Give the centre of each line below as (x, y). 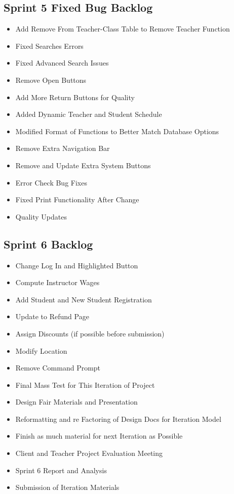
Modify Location (41, 350)
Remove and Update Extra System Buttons (83, 165)
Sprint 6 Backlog (48, 244)
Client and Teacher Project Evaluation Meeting (89, 453)
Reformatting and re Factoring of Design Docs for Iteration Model (118, 419)
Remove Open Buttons (51, 80)
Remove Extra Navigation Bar (63, 148)
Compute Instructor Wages (57, 282)
